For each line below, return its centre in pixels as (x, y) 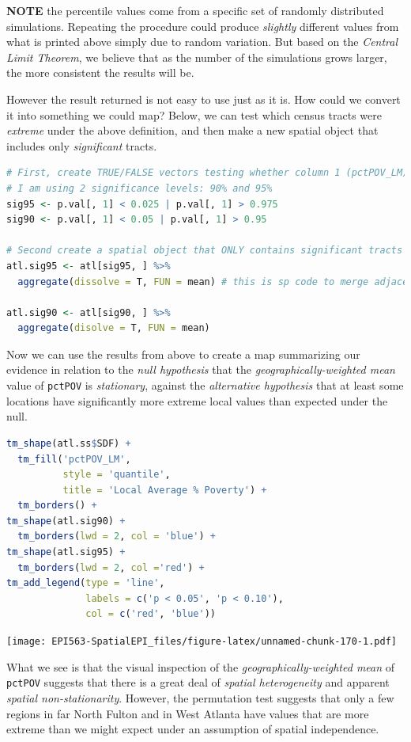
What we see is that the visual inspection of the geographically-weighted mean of (201, 666)
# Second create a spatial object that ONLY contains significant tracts (205, 251)
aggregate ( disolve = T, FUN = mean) (114, 328)
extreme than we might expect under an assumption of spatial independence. (193, 729)
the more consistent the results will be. (100, 72)
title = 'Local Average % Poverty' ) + (165, 490)
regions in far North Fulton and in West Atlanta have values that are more (188, 713)
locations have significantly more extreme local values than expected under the (197, 400)
